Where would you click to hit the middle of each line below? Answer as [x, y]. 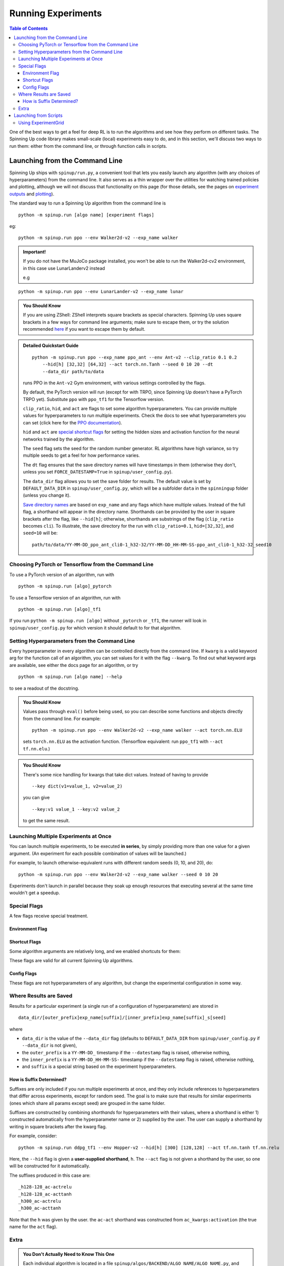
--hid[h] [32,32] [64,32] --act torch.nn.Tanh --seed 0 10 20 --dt [128, 364]
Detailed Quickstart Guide [51, 346]
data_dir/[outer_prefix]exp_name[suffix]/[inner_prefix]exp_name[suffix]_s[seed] [122, 1018]
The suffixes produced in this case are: [50, 1175]
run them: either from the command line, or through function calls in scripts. [88, 146]
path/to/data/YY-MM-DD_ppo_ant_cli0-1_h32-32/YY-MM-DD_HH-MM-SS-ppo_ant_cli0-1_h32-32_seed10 [152, 545]
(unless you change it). [47, 495]
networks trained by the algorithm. [59, 439]
